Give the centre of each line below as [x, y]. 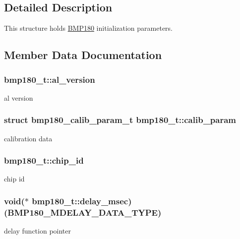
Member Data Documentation [83, 55]
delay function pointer [38, 231]
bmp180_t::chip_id [44, 160]
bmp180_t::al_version [50, 79]
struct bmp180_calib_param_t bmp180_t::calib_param [120, 120]
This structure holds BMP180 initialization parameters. [89, 28]
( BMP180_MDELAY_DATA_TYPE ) [83, 212]
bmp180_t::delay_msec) [82, 201]
